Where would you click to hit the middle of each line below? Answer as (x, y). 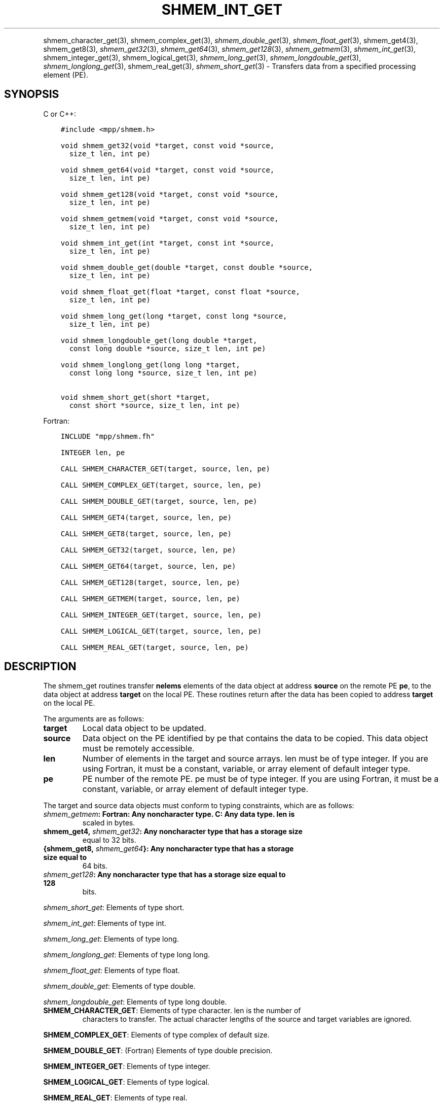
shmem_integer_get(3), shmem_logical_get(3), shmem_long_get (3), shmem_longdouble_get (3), (202, 57)
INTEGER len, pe (93, 452)
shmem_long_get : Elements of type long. (111, 939)
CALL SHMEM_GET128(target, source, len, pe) (150, 582)
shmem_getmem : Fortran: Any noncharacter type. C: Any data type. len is (169, 814)
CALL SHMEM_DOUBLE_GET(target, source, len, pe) (159, 501)
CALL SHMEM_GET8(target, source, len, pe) (146, 533)
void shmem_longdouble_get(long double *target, (159, 340)
